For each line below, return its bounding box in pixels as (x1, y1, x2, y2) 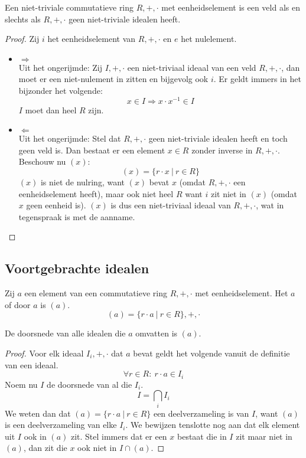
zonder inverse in (191, 143, 253, 156)
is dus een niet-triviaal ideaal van (110, 199, 231, 211)
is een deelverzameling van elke (5, 418, 117, 431)
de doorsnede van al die (47, 378, 132, 390)
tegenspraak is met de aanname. (18, 210, 135, 223)
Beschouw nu (18, 155, 66, 168)
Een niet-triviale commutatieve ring (5, 1, 134, 13)
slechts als (5, 12, 41, 25)
